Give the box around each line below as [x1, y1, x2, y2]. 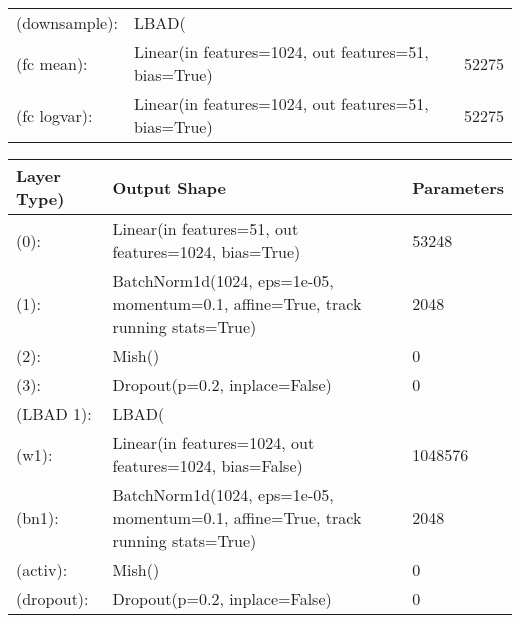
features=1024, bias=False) [112, 454, 303, 477]
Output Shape [112, 175, 226, 199]
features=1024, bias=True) [112, 240, 301, 263]
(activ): [16, 558, 68, 581]
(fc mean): [16, 51, 88, 75]
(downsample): [16, 11, 118, 34]
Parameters [412, 175, 504, 199]
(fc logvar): [16, 103, 93, 127]
